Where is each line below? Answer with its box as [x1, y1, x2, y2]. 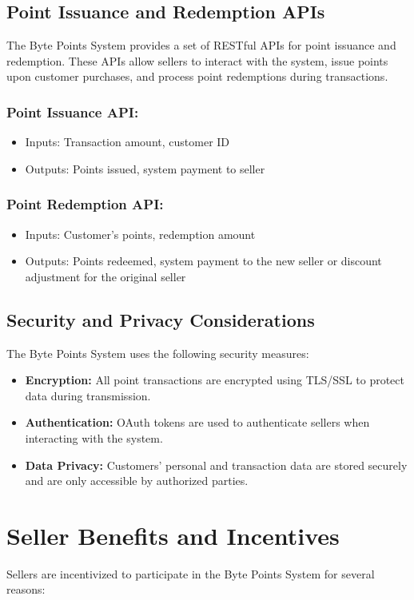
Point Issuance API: [6, 101, 139, 121]
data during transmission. [25, 387, 151, 403]
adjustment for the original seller [25, 268, 186, 284]
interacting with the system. [25, 429, 163, 446]
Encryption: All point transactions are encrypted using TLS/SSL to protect [25, 372, 404, 388]
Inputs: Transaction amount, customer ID [25, 133, 230, 150]
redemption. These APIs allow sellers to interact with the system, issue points [6, 52, 388, 69]
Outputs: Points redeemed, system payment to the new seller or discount [25, 252, 382, 269]
